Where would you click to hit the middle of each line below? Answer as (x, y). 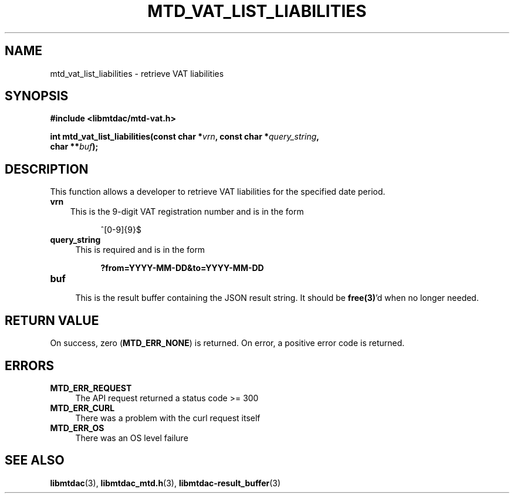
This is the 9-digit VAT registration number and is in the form (187, 212)
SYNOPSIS (37, 96)
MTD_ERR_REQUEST (91, 388)
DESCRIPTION (47, 169)
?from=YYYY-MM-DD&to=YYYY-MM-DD (182, 268)
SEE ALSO (35, 460)
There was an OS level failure (132, 438)
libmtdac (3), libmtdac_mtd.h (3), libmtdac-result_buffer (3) (165, 483)
